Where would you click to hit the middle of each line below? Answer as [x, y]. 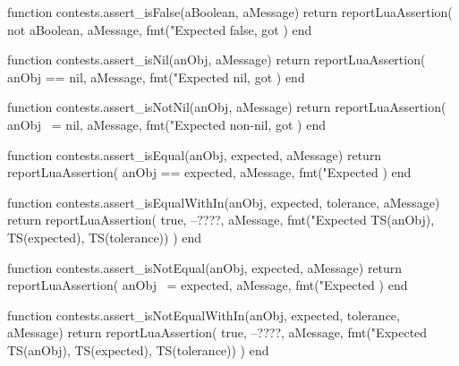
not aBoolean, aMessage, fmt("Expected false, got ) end [160, 29]
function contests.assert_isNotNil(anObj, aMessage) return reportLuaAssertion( [227, 107]
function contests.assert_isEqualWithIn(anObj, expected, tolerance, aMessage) [224, 202]
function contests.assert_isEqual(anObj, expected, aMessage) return [195, 154]
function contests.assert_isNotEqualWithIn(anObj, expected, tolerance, [204, 315]
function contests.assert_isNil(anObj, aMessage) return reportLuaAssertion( [217, 60]
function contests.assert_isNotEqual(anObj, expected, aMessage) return [205, 267]
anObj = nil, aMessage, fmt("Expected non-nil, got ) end [167, 124]
